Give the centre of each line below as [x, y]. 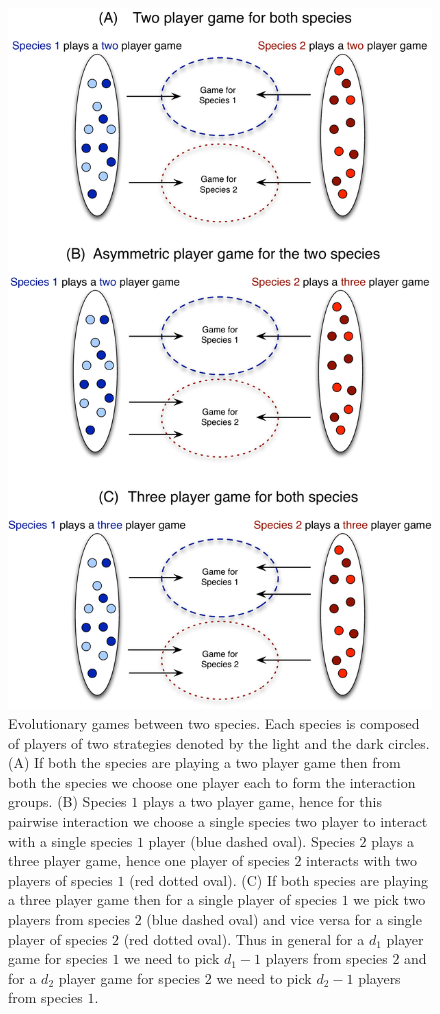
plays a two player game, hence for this [262, 801]
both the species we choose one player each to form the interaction [212, 781]
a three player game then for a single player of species [172, 899]
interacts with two [362, 860]
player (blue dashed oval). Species [251, 840]
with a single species [70, 840]
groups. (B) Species [67, 801]
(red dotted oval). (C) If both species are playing [279, 879]
